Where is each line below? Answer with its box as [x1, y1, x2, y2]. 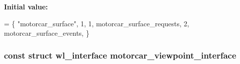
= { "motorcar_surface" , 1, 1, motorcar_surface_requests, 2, [4, 18, 189, 28]
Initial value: [4, 1, 48, 11]
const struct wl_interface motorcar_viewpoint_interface [4, 49, 237, 61]
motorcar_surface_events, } [4, 28, 90, 38]
